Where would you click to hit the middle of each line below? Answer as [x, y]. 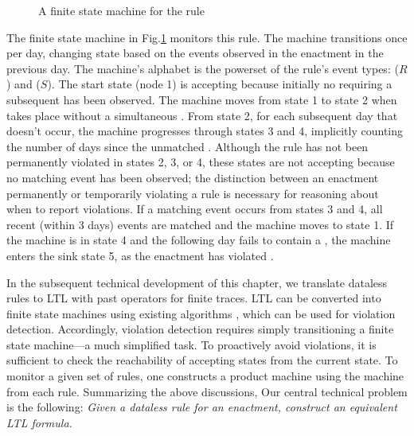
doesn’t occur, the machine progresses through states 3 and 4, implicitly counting [205, 131]
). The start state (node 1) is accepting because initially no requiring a [220, 84]
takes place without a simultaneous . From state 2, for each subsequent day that [202, 115]
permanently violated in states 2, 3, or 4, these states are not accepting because [201, 162]
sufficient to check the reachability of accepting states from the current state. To [202, 360]
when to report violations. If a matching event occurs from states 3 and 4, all [195, 209]
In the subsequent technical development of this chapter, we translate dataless [197, 282]
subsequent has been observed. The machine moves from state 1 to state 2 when [202, 99]
